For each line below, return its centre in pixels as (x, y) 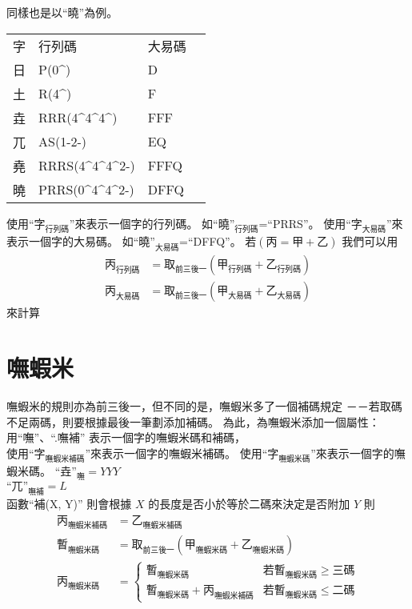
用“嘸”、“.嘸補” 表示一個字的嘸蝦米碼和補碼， (126, 437)
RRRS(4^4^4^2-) (87, 166)
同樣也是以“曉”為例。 (62, 12)
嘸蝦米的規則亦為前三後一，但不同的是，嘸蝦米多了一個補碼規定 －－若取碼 (204, 405)
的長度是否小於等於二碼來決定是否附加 (249, 503)
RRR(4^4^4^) (78, 118)
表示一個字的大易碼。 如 (70, 241)
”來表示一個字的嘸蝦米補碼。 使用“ (176, 453)
